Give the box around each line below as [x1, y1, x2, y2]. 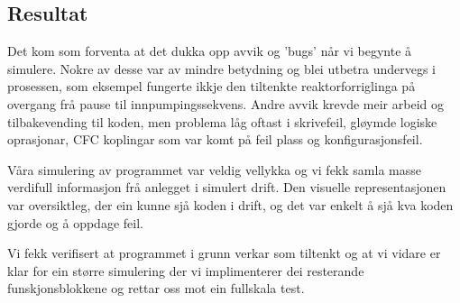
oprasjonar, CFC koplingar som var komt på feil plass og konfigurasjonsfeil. [7, 130, 423, 149]
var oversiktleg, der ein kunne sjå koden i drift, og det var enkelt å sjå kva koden [7, 195, 454, 214]
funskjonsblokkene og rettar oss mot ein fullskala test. [7, 279, 305, 298]
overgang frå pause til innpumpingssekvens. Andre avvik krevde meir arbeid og [7, 94, 444, 113]
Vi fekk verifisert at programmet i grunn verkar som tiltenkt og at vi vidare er [7, 243, 441, 262]
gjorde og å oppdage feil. [7, 213, 143, 232]
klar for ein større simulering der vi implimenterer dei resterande [7, 261, 364, 280]
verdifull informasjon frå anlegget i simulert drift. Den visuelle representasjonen [7, 178, 446, 197]
